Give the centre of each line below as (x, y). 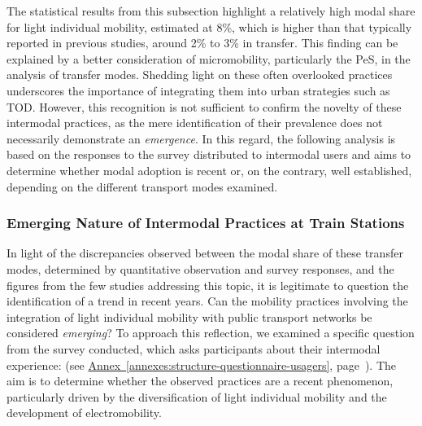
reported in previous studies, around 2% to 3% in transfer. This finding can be (202, 43)
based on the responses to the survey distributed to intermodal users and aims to (209, 154)
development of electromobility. (84, 413)
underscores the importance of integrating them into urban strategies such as (198, 90)
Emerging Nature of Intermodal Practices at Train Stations (206, 223)
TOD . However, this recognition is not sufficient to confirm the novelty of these (204, 106)
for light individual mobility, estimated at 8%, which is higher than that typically (209, 26)
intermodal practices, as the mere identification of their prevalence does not (195, 123)
